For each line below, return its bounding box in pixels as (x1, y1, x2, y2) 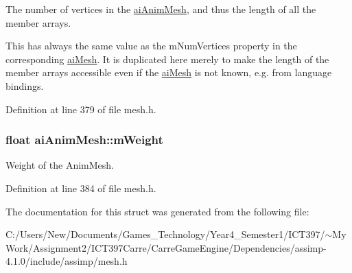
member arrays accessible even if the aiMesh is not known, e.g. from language (5, 65, 332, 80)
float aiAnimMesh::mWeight (5, 131, 163, 148)
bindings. (5, 78, 44, 93)
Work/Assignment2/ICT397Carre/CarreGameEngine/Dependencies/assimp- (5, 240, 327, 254)
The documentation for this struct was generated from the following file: (5, 204, 309, 218)
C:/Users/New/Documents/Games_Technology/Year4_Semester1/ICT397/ (5, 227, 325, 241)
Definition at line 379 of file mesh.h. (5, 102, 156, 116)
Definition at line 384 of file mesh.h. (5, 180, 156, 195)
